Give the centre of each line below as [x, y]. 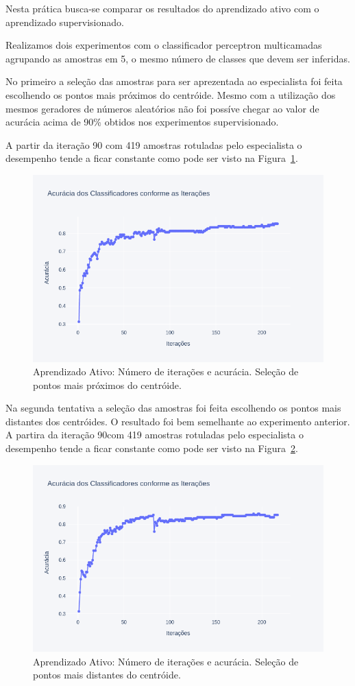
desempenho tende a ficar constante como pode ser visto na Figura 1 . [152, 158]
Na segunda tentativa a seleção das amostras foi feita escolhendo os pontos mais [173, 408]
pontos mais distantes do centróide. [107, 675]
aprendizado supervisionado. [65, 22]
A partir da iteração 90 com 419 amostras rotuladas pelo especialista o [154, 144]
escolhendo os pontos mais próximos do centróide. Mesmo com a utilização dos [171, 94]
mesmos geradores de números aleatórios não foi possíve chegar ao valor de [162, 108]
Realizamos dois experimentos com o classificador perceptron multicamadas [164, 45]
